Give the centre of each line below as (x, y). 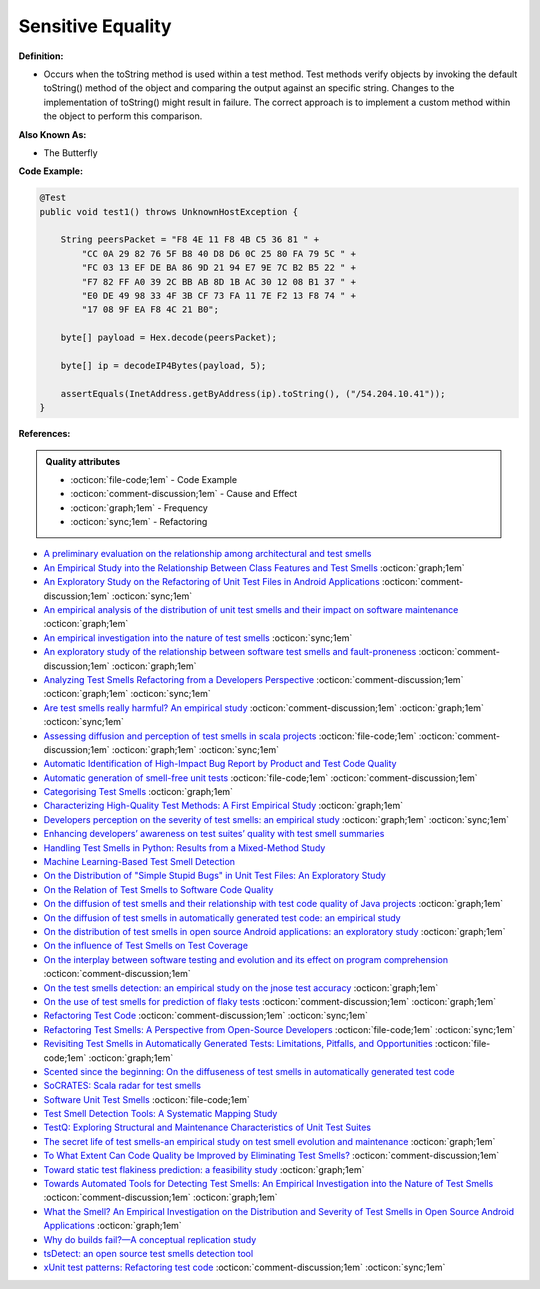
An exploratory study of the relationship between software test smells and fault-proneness (230, 652)
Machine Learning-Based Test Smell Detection (139, 862)
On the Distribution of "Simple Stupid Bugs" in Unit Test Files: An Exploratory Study (215, 876)
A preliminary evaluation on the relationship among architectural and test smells (207, 554)
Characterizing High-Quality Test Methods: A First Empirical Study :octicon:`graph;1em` (223, 806)
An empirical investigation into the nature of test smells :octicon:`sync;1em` (198, 637)
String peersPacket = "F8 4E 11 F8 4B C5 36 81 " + (190, 239)
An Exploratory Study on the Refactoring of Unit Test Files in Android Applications (211, 582)
